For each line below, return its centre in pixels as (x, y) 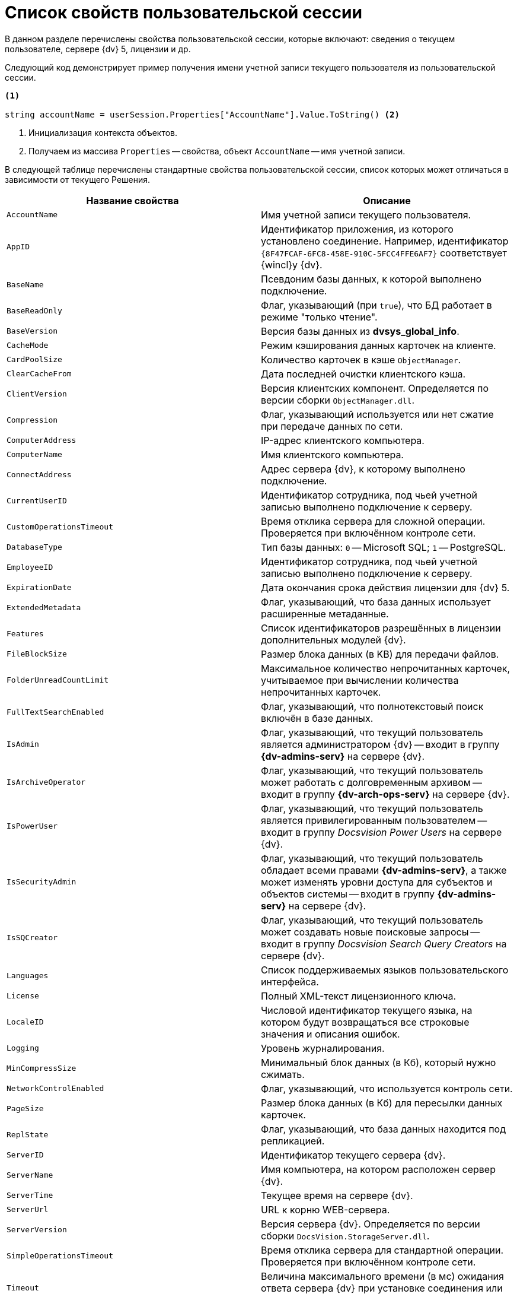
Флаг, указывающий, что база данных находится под (383, 1129)
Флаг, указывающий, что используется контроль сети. (387, 1088)
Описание (387, 200)
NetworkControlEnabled (55, 1089)
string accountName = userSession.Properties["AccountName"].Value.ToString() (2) (202, 114)
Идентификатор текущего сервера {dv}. (353, 1155)
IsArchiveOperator (46, 782)
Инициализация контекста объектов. (103, 132)
